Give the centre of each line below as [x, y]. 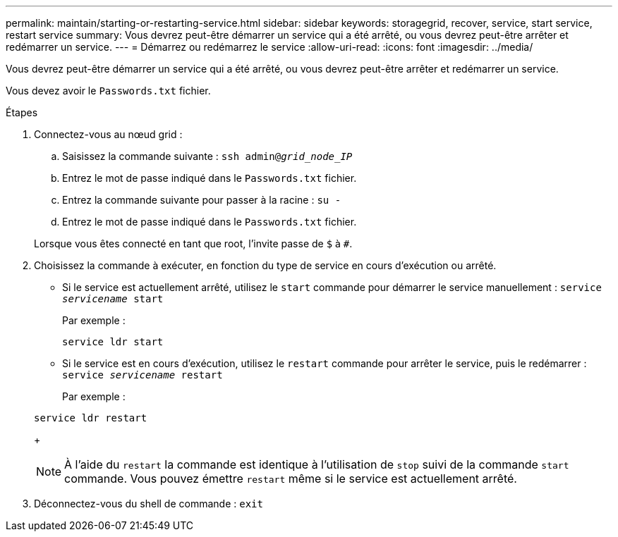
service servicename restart [143, 375]
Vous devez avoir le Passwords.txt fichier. [108, 91]
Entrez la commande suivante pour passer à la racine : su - [202, 200]
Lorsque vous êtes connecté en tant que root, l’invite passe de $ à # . [193, 243]
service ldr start [113, 342]
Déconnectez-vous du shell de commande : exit [149, 504]
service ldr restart [91, 418]
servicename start [113, 299]
